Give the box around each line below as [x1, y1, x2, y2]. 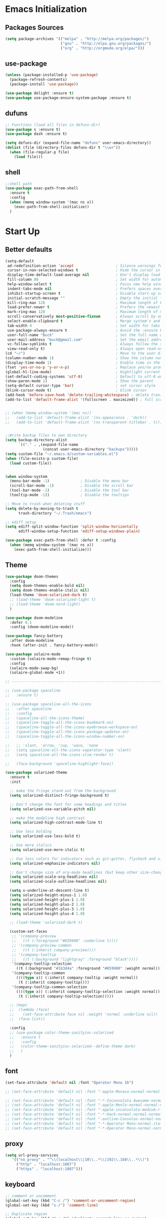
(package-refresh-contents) [9, 77, 68, 82]
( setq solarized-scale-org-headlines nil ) [9, 874, 98, 880]
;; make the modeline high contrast [9, 816, 85, 821]
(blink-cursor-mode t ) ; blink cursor [5, 388, 147, 393]
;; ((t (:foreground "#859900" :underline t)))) [11, 938, 119, 943]
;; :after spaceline [5, 706, 52, 711]
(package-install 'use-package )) [9, 82, 79, 87]
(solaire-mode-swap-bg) [9, 666, 58, 671]
